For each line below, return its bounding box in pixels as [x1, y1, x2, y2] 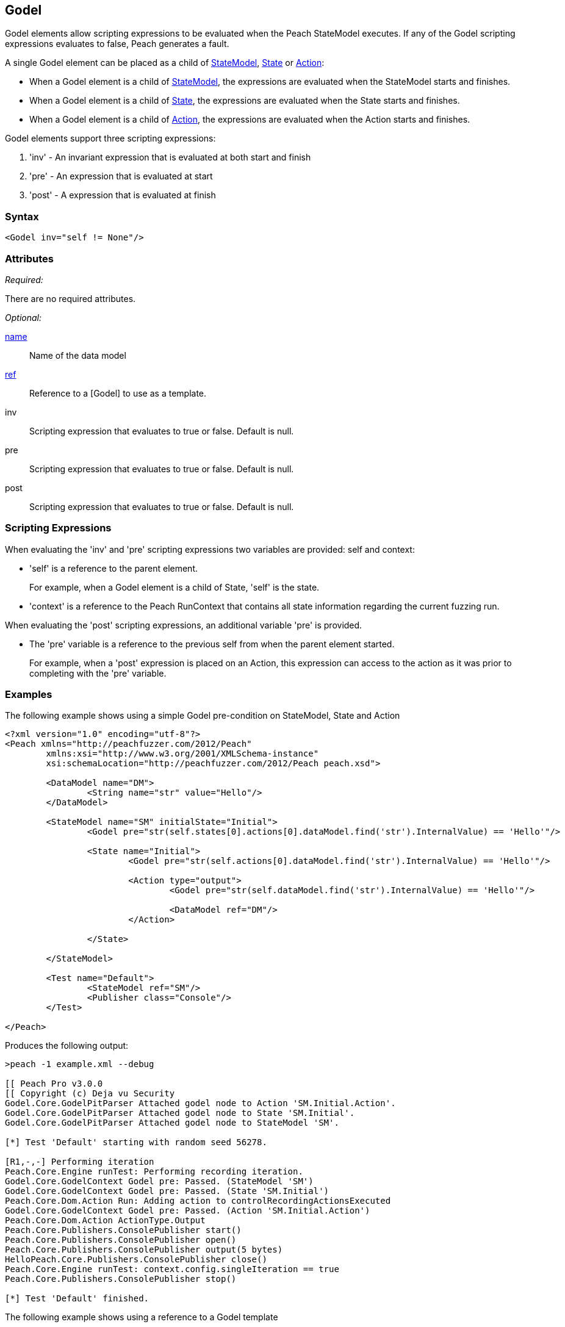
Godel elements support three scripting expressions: [5, 133, 216, 144]
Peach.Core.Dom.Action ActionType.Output [5, 1215, 206, 1226]
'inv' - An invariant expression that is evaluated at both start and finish [29, 152, 311, 163]
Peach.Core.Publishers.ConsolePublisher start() [5, 1225, 242, 1235]
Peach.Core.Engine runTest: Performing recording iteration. [5, 1167, 303, 1177]
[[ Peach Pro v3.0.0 [5, 1079, 103, 1089]
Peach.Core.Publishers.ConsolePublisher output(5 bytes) [5, 1245, 283, 1255]
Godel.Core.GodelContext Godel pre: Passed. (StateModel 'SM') [5, 1176, 314, 1187]
